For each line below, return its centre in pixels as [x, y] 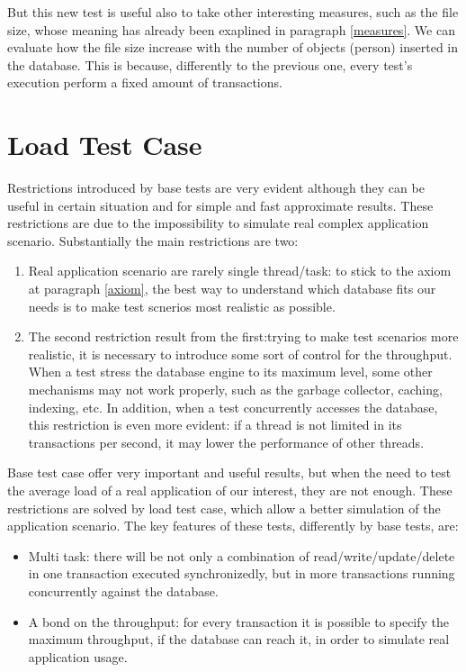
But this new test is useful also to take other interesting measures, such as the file [233, 12]
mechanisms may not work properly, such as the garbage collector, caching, [235, 390]
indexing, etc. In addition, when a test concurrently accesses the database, [233, 407]
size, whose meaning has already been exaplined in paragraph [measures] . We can [231, 29]
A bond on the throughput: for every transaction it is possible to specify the [239, 621]
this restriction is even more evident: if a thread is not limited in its [215, 425]
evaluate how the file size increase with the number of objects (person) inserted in [233, 47]
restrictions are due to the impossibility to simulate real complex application [218, 223]
